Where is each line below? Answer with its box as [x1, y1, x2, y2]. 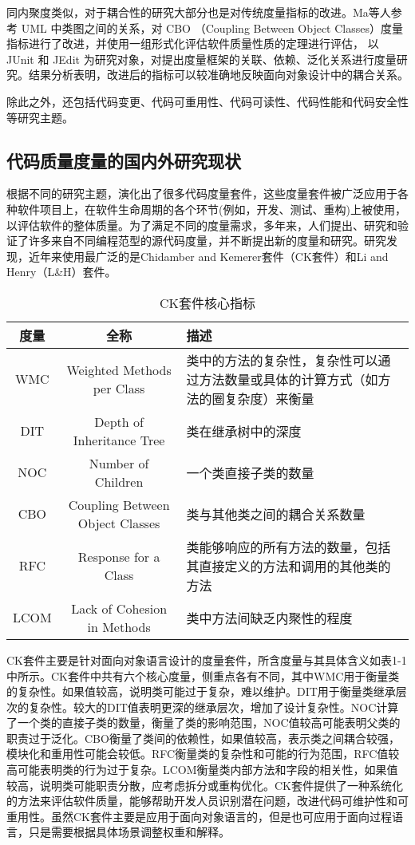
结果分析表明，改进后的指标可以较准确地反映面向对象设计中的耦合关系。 [28, 66, 409, 83]
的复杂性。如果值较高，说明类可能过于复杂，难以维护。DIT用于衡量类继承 [6, 683, 396, 700]
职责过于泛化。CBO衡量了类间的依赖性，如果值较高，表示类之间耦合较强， [6, 729, 400, 746]
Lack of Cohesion [71, 598, 168, 618]
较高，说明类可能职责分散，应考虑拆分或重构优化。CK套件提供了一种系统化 [6, 776, 403, 793]
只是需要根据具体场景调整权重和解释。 [28, 823, 230, 840]
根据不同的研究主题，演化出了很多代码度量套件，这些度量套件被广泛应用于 [6, 185, 397, 202]
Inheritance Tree [73, 430, 165, 449]
